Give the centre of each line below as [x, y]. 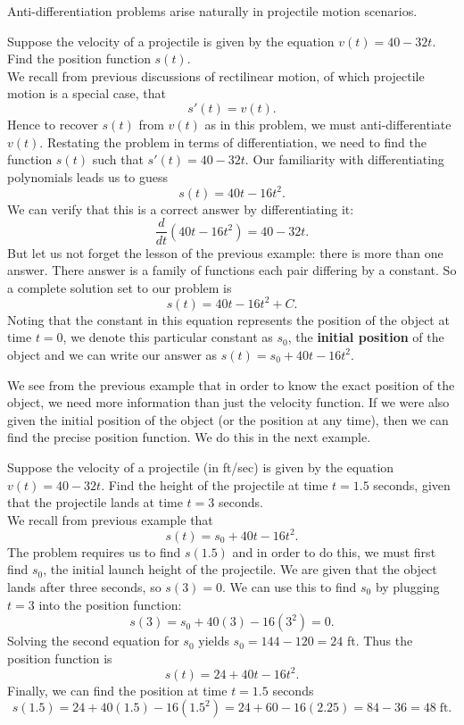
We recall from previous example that [110, 519]
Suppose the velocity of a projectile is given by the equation [171, 41]
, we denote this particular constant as [168, 337]
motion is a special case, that [87, 93]
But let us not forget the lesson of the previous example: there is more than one [225, 252]
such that [118, 159]
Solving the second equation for [93, 641]
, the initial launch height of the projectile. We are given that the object [240, 569]
